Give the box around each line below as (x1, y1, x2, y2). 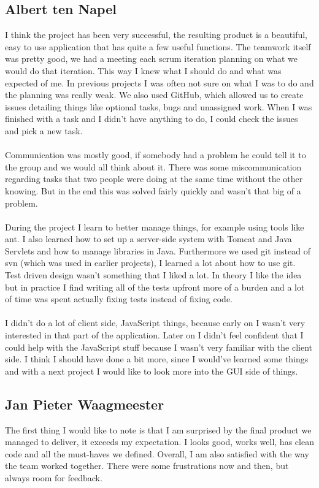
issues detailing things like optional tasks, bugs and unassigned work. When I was (5, 100, 312, 113)
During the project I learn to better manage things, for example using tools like (5, 220, 304, 233)
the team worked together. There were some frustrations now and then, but (5, 459, 289, 472)
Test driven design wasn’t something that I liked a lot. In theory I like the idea (5, 269, 302, 281)
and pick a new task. (5, 124, 83, 137)
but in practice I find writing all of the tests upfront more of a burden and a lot (5, 280, 305, 293)
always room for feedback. (5, 471, 102, 484)
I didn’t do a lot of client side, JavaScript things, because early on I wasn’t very (5, 316, 306, 329)
